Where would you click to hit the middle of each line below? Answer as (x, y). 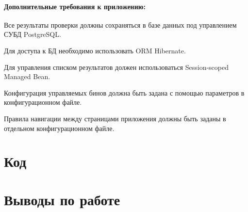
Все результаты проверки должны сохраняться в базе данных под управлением (120, 24)
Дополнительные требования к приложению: (75, 6)
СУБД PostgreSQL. (33, 34)
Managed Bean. (27, 76)
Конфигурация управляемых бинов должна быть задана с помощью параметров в (124, 92)
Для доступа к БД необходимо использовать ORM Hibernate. (95, 50)
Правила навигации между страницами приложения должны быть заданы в (115, 118)
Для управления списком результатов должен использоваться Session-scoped (116, 67)
